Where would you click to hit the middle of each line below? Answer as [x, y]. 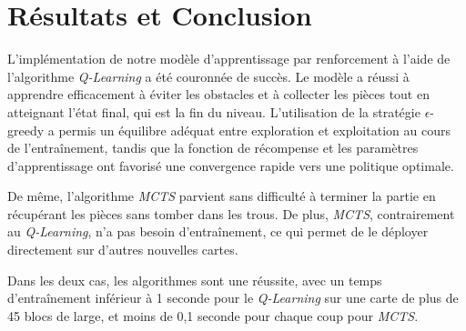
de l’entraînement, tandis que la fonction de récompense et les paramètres [213, 148]
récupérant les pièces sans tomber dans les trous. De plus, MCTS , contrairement [231, 213]
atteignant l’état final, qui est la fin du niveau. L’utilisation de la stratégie [214, 111]
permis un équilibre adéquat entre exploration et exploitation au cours [254, 130]
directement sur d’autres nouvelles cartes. [123, 250]
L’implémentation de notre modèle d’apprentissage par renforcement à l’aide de [229, 59]
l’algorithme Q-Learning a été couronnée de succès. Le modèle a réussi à [208, 76]
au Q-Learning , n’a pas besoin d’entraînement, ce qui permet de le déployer [218, 231]
